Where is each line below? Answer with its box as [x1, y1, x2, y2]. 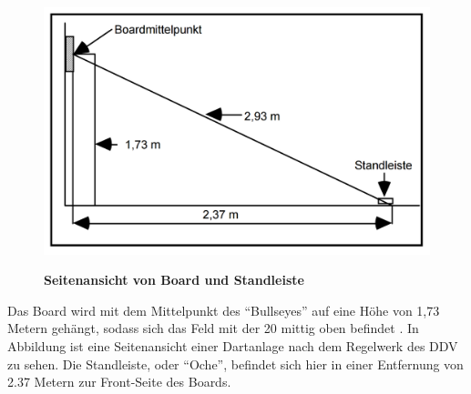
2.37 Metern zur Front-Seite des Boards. [7, 372, 231, 391]
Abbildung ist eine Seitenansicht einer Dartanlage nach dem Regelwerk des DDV [7, 337, 458, 355]
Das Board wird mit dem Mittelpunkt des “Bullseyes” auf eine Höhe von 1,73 [7, 300, 440, 319]
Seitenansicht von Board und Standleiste [44, 270, 304, 289]
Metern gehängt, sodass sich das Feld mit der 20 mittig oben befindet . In [7, 318, 419, 338]
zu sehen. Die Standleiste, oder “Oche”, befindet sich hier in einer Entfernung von [7, 354, 464, 373]
